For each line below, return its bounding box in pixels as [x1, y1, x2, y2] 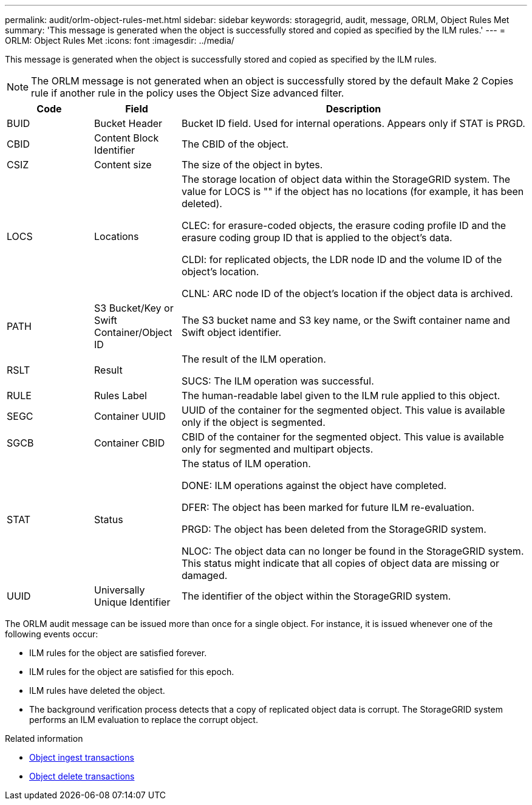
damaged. [181, 569, 228, 581]
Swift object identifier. [181, 326, 282, 338]
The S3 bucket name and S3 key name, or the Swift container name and [181, 314, 510, 326]
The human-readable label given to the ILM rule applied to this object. [181, 389, 500, 402]
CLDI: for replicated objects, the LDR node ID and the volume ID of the [181, 253, 502, 265]
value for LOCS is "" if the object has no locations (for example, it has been [181, 185, 524, 197]
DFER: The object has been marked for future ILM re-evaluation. [181, 501, 475, 513]
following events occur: [5, 629, 98, 639]
